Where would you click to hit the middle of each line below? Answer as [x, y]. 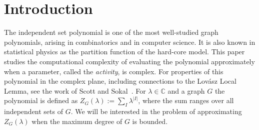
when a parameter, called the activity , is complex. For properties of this [114, 71]
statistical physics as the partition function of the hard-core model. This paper [124, 52]
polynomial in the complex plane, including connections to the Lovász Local [120, 81]
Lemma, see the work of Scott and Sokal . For [75, 90]
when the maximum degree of [77, 121]
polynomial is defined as [41, 100]
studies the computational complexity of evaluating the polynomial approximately [129, 61]
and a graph [186, 90]
